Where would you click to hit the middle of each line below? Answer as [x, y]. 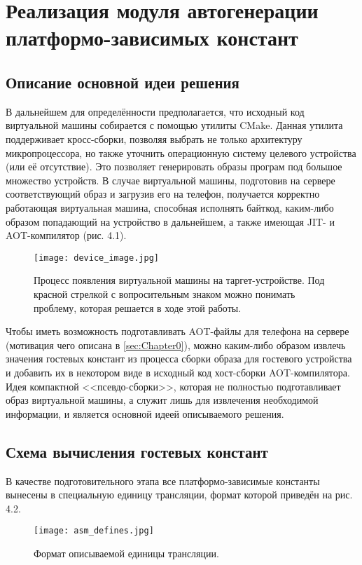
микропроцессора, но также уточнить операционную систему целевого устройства [181, 152]
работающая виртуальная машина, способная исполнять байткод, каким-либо [170, 207]
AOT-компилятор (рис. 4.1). [66, 235]
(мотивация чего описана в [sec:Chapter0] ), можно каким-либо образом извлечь [176, 345]
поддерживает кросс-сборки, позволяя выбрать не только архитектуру [154, 138]
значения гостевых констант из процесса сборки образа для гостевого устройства [179, 359]
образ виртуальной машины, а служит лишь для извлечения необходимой [162, 400]
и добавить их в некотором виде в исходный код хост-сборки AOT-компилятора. [178, 372]
